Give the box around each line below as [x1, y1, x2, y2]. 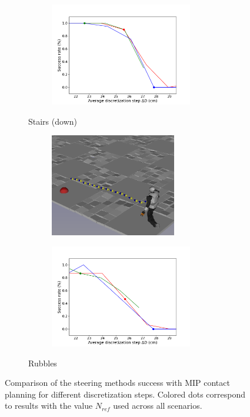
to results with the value [5, 399, 93, 412]
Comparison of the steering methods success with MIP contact [5, 376, 230, 389]
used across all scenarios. [113, 399, 202, 412]
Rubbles [28, 356, 57, 369]
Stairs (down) [28, 115, 77, 127]
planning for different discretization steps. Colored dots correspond [5, 388, 245, 400]
